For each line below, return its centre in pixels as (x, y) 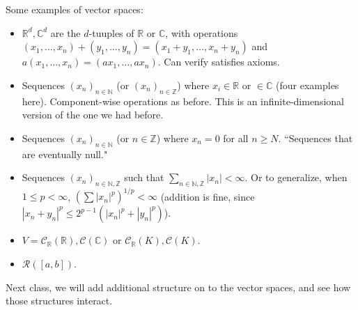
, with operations (202, 32)
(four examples (308, 85)
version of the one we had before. (93, 115)
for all (236, 138)
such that (144, 177)
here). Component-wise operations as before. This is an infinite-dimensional (183, 101)
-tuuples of (111, 32)
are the (65, 32)
